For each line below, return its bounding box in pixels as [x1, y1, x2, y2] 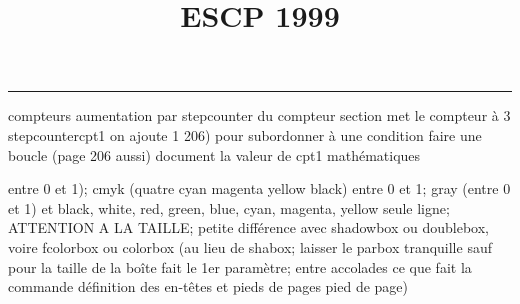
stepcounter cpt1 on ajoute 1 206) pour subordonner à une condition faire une [8, 124, 482, 145]
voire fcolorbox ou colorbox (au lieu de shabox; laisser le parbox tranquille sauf [8, 236, 492, 257]
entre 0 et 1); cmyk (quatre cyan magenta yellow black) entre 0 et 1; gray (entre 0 [8, 178, 511, 199]
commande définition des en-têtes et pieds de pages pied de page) [8, 276, 409, 297]
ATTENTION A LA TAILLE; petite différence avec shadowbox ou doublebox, [8, 217, 489, 238]
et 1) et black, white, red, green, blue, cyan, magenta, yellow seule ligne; [8, 197, 450, 218]
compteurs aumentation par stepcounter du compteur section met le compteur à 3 [8, 105, 511, 126]
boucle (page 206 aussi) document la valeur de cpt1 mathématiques [8, 144, 421, 165]
